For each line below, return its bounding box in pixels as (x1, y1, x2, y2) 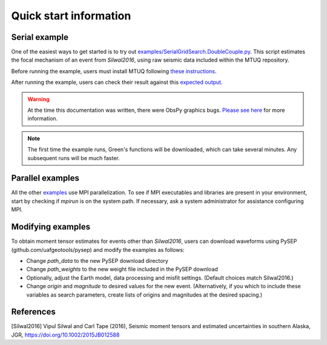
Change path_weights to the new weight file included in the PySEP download (26, 266, 218, 273)
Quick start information (11, 9, 131, 22)
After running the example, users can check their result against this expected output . (11, 79, 223, 86)
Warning (27, 95, 50, 103)
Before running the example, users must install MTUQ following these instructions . (11, 67, 217, 75)
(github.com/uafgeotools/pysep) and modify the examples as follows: (11, 246, 185, 253)
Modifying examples (11, 222, 91, 232)
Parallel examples (11, 173, 80, 184)
